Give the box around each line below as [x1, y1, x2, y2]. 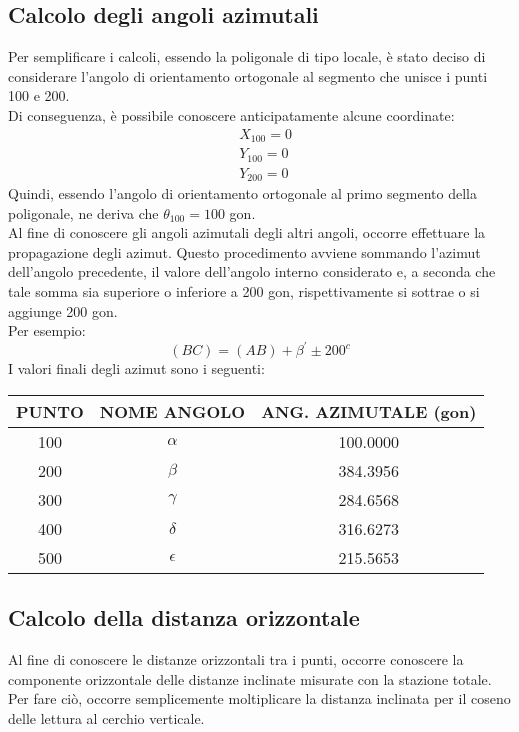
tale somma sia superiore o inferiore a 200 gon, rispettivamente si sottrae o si [8, 281, 480, 301]
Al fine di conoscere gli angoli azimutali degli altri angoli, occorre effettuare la [8, 222, 486, 243]
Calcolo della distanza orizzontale [8, 602, 360, 633]
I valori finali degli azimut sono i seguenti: [8, 358, 265, 379]
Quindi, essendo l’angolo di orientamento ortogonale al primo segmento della [8, 183, 477, 204]
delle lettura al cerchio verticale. [8, 707, 205, 728]
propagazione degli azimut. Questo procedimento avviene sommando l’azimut [8, 241, 481, 262]
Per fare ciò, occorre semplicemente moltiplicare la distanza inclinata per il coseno [8, 688, 511, 709]
